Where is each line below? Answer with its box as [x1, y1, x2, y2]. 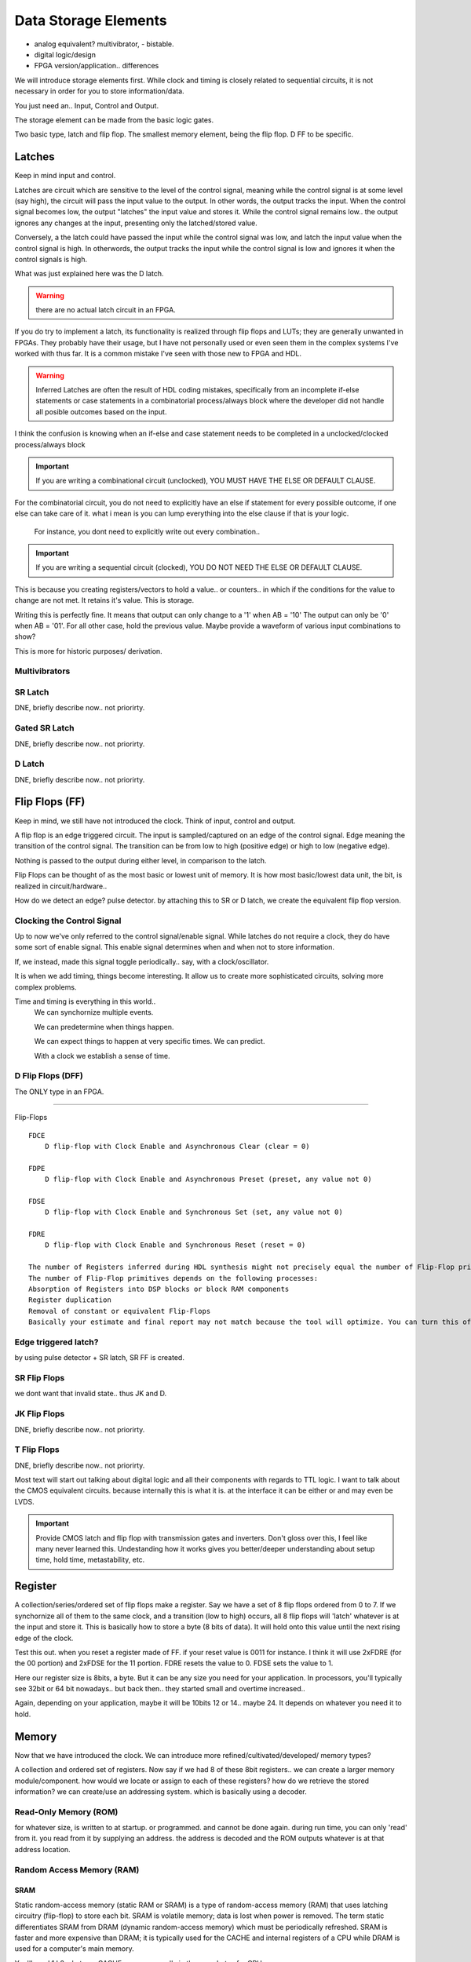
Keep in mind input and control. [14, 171, 116, 181]
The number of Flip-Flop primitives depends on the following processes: [28, 1274, 319, 1282]
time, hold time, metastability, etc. [35, 1555, 145, 1565]
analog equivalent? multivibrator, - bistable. [34, 39, 174, 49]
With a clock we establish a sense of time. [34, 1051, 170, 1060]
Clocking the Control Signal [14, 915, 122, 926]
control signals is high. [14, 254, 88, 264]
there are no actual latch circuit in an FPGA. [35, 305, 176, 315]
